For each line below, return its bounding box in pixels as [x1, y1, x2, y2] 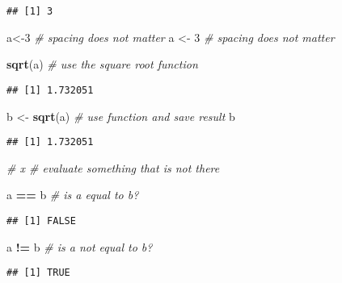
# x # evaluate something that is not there [6, 159, 220, 176]
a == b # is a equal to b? [6, 186, 139, 203]
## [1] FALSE [6, 214, 76, 227]
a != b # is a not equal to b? [6, 238, 153, 255]
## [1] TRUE [6, 267, 70, 279]
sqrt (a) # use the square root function [6, 56, 198, 73]
